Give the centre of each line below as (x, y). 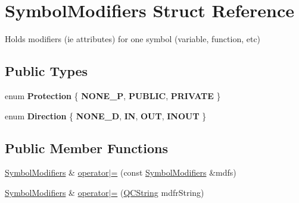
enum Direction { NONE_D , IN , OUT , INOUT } (106, 115)
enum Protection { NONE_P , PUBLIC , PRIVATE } (113, 95)
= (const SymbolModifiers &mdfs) (174, 172)
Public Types (46, 71)
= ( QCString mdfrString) (158, 192)
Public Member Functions (86, 148)
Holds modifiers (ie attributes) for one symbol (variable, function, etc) (133, 39)
